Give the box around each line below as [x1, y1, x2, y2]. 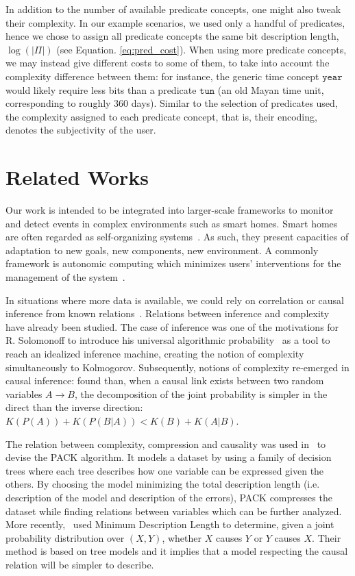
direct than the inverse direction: [5, 400, 143, 414]
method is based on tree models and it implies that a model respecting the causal [5, 544, 348, 558]
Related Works [5, 163, 149, 191]
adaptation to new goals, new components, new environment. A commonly [5, 242, 319, 257]
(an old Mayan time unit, [217, 82, 324, 97]
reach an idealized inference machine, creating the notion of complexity [5, 347, 304, 360]
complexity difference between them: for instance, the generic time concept [5, 68, 319, 83]
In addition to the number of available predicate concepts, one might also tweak [5, 2, 341, 16]
